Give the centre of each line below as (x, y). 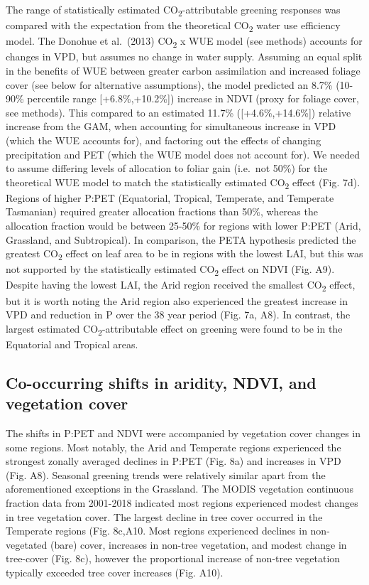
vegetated (27, 544)
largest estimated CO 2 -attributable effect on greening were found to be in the (174, 329)
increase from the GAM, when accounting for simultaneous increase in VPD (171, 126)
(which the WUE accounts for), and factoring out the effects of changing (164, 140)
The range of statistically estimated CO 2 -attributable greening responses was (173, 10)
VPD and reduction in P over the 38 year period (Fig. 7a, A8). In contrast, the (178, 315)
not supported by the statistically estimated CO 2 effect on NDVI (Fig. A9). (170, 270)
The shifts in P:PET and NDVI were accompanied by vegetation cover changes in (183, 433)
